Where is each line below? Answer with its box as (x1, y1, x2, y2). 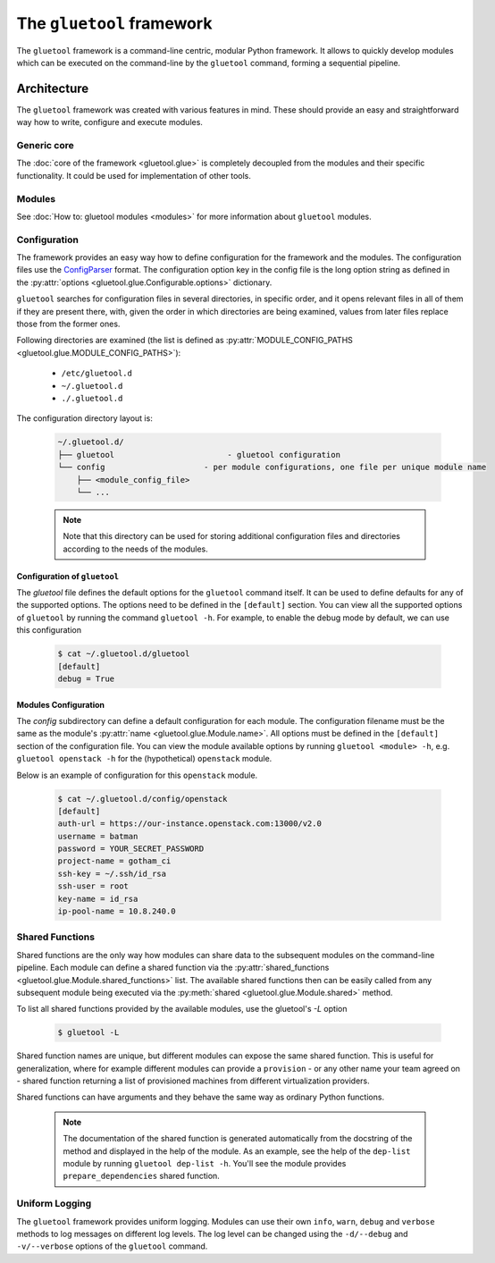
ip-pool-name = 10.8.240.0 (57, 906, 176, 916)
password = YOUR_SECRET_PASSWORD (57, 844, 205, 854)
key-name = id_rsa (57, 894, 138, 904)
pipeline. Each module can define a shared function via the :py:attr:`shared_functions (16, 962, 330, 973)
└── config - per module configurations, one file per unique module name (57, 462, 487, 473)
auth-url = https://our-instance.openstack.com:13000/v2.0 (57, 819, 322, 829)
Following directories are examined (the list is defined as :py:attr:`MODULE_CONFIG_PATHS (16, 335, 353, 346)
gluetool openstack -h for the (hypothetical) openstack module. (16, 754, 273, 764)
